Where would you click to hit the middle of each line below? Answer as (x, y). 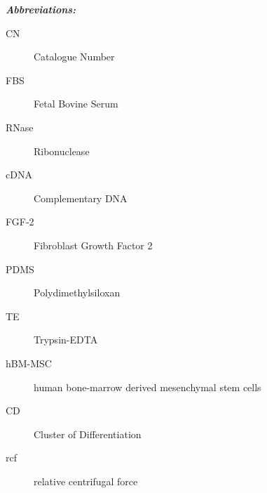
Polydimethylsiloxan (77, 292)
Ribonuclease (62, 151)
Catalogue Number (74, 57)
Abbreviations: (41, 9)
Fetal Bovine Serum (76, 104)
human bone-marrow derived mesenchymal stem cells (148, 387)
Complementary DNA (81, 198)
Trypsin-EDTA (66, 340)
